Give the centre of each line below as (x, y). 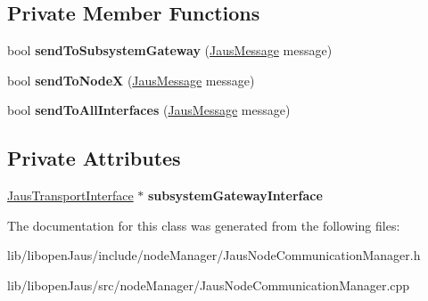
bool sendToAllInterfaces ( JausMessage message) (149, 110)
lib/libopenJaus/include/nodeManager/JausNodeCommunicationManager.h (214, 255)
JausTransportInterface (70, 195)
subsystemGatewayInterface (235, 195)
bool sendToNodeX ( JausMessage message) (131, 80)
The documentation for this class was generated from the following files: (204, 225)
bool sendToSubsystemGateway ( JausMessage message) (170, 50)
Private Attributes (94, 158)
